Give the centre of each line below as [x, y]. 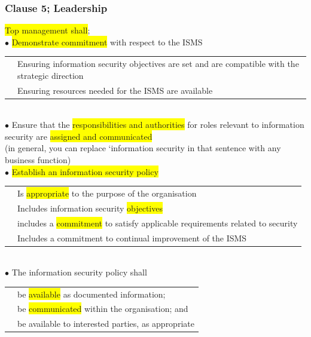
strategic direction [51, 75]
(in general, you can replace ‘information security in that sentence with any [143, 148]
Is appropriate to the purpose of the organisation [107, 193]
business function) [38, 160]
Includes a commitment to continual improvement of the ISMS [132, 238]
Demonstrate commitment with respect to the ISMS [107, 42]
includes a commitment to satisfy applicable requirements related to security [158, 223]
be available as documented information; [92, 294]
